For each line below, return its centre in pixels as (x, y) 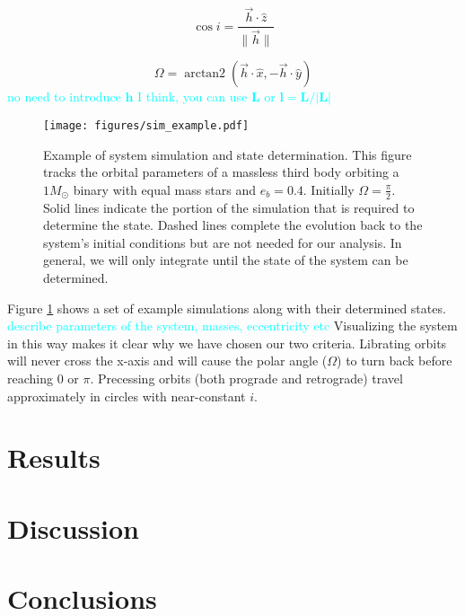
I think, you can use (193, 97)
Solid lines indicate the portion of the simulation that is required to (229, 207)
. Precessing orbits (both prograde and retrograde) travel (246, 378)
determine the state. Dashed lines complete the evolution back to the (233, 225)
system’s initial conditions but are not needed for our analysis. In (223, 242)
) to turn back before (395, 361)
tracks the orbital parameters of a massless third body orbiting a (221, 172)
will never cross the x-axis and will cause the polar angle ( (167, 361)
